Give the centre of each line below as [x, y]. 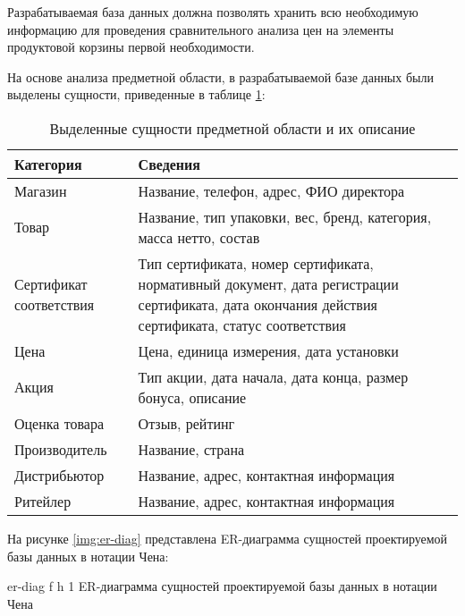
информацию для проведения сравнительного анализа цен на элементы [201, 29]
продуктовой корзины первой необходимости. [131, 47]
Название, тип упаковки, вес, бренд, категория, [285, 216]
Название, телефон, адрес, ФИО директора [271, 190]
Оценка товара [59, 423]
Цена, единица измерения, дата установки [268, 350]
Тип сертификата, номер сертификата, [256, 263]
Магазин [41, 190]
